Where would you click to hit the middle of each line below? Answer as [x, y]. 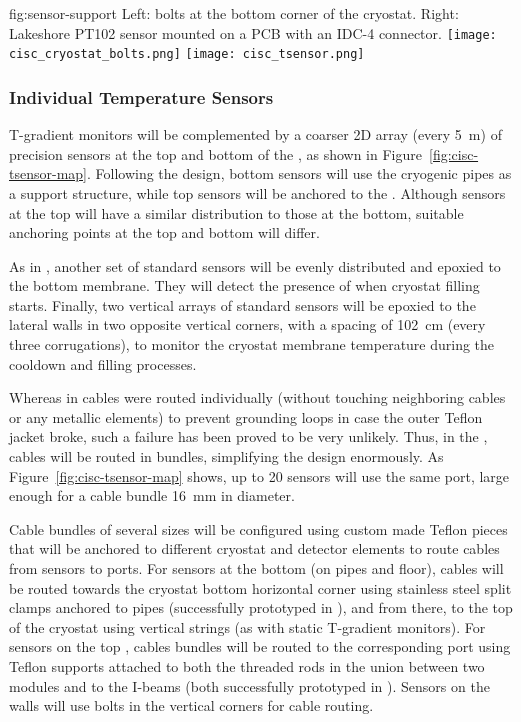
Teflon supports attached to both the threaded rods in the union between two [247, 665]
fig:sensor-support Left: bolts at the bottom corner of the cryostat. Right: [234, 13]
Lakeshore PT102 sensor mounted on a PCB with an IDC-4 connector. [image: [253, 32]
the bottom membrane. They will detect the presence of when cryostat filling [244, 285]
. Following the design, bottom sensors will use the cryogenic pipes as [299, 173]
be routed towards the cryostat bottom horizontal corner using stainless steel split [260, 587]
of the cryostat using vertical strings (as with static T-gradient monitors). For [247, 626]
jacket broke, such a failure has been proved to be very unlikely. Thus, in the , [248, 436]
